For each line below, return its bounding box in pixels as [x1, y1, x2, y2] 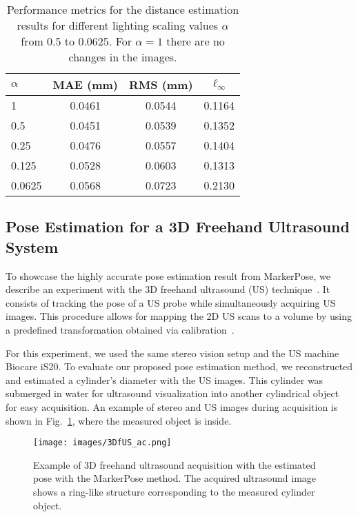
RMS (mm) [129, 77, 193, 92]
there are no [166, 33, 225, 49]
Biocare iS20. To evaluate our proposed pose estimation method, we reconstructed [6, 359, 353, 374]
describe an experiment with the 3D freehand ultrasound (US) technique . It [6, 282, 330, 296]
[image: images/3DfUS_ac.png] [33, 438, 172, 448]
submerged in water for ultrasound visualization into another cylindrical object [6, 386, 339, 401]
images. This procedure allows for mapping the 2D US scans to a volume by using [6, 309, 352, 323]
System [6, 236, 59, 257]
